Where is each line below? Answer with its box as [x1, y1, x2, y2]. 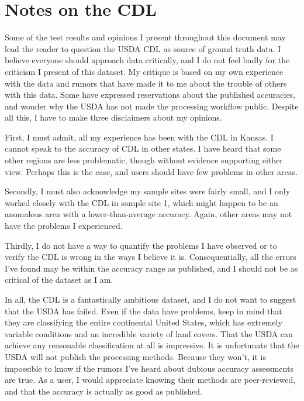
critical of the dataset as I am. [5, 273, 113, 286]
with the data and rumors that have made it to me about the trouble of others [5, 77, 287, 89]
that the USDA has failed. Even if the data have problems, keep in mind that [5, 304, 282, 317]
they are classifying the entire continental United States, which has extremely [5, 316, 282, 328]
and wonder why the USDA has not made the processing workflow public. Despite [5, 100, 299, 112]
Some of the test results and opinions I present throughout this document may [5, 31, 286, 43]
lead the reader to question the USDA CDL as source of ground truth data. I [5, 42, 281, 54]
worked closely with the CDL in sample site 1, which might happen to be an [5, 196, 278, 208]
